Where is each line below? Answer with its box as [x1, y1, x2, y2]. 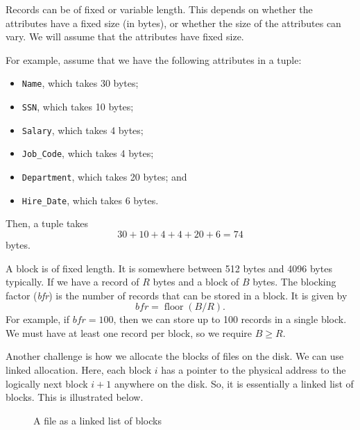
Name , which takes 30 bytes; [22, 76, 139, 90]
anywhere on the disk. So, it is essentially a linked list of [114, 376, 354, 390]
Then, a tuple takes [6, 216, 89, 231]
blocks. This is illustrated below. [6, 390, 144, 404]
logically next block [6, 376, 88, 390]
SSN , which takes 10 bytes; [22, 99, 134, 114]
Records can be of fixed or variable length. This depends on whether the [6, 2, 313, 16]
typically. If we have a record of [6, 274, 139, 289]
